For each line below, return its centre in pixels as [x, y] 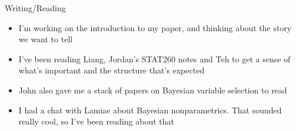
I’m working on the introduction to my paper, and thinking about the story [155, 27]
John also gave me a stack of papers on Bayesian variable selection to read [153, 90]
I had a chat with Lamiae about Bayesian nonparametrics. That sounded [150, 110]
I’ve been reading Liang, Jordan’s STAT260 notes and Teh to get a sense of [154, 58]
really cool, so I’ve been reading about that [97, 121]
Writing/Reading [35, 8]
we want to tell [46, 39]
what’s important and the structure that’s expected [112, 70]
